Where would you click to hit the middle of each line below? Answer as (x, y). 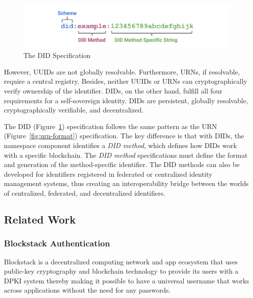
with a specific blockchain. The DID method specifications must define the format (126, 155)
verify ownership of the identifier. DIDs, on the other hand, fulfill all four (113, 90)
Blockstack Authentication (57, 243)
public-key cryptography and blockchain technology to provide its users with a (121, 271)
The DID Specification (57, 55)
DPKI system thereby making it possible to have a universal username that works (126, 280)
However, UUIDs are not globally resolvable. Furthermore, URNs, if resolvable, (122, 71)
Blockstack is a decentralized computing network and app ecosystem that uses (121, 261)
